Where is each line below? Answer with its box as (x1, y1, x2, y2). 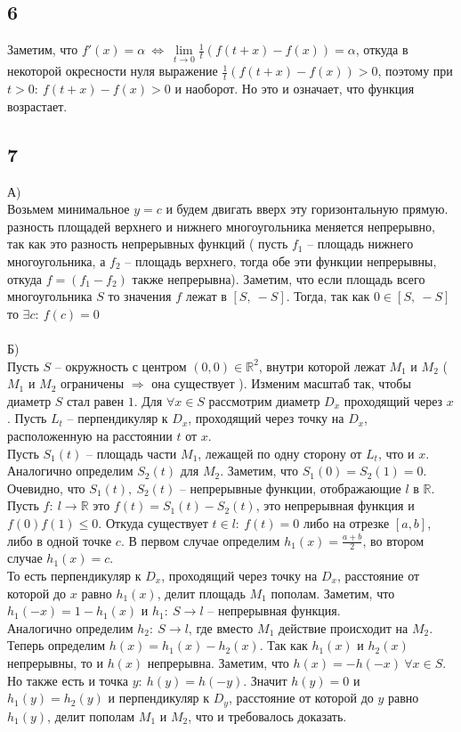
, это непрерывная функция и (255, 496, 415, 515)
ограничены (61, 374, 125, 393)
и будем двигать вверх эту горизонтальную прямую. (166, 199, 449, 218)
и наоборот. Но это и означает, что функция (174, 79, 415, 98)
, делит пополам (47, 706, 135, 725)
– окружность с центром (54, 356, 187, 375)
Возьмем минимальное (7, 199, 130, 218)
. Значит (243, 671, 287, 689)
